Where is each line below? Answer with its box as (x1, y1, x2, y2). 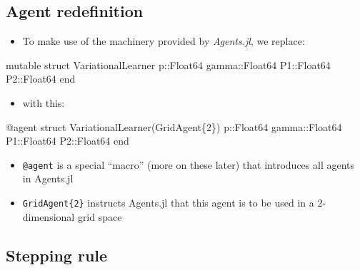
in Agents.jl (22, 171, 74, 186)
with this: (22, 95, 65, 110)
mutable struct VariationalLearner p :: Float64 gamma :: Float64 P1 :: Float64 (6, 57, 331, 72)
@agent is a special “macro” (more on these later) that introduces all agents (22, 157, 355, 172)
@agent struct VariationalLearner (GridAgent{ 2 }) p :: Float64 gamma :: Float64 (6, 119, 342, 134)
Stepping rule (6, 244, 108, 266)
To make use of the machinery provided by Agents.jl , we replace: (22, 33, 305, 48)
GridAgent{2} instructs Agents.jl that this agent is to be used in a (22, 195, 314, 210)
